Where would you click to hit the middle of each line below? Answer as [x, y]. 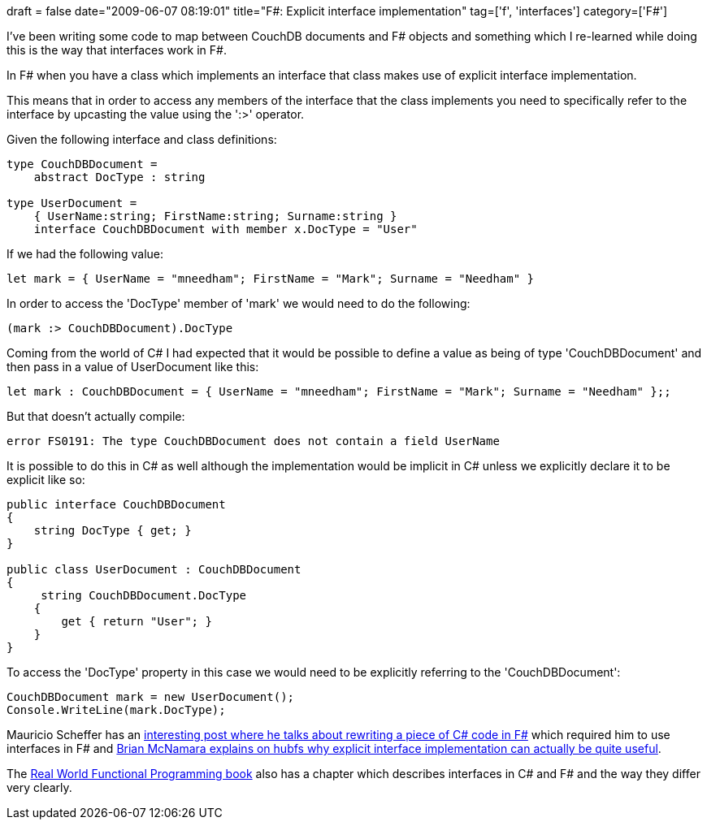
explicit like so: [46, 480]
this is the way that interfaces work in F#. [117, 50]
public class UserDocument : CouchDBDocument [154, 569]
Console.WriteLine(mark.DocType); [116, 710]
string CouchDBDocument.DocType [144, 595]
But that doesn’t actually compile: [96, 416]
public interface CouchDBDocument [116, 504]
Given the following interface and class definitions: [142, 139]
